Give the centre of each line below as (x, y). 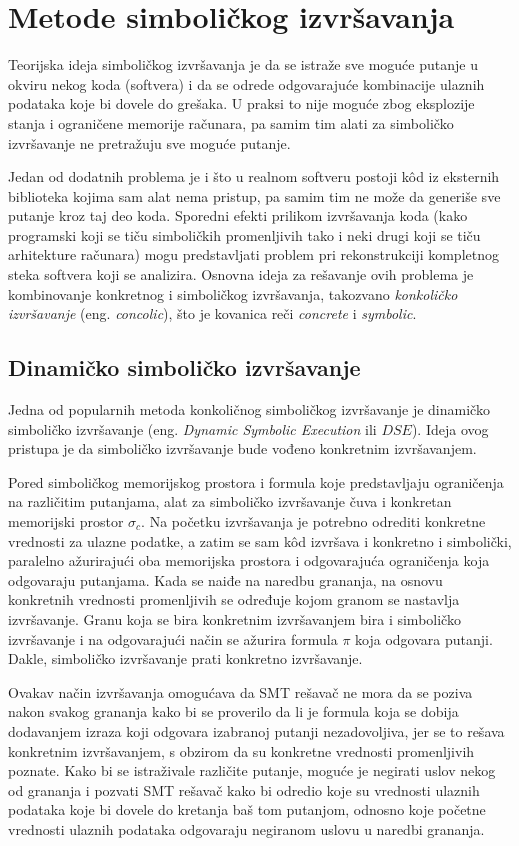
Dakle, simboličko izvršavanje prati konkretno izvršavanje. (185, 658)
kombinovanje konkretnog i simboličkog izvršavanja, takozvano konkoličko (233, 293)
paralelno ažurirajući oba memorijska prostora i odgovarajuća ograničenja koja (249, 560)
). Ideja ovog (450, 428)
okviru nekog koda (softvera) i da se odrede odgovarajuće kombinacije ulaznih (246, 83)
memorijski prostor (66, 521)
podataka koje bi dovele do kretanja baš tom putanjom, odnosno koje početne (247, 809)
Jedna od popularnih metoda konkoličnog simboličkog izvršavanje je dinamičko (249, 409)
